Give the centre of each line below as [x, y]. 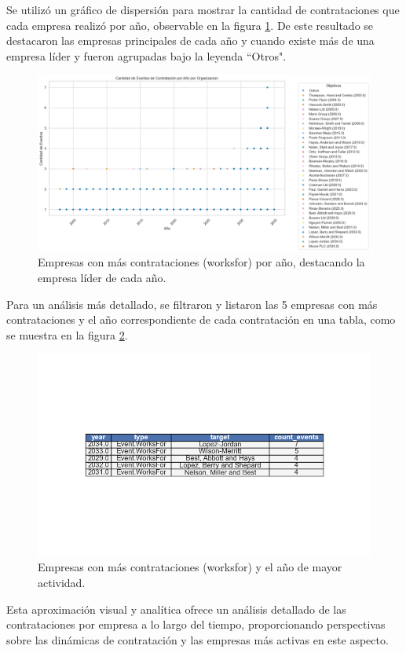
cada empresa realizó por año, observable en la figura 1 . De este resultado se [190, 25]
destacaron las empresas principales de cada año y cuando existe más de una [190, 40]
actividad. [62, 582]
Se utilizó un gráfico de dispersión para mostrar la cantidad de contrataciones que [203, 9]
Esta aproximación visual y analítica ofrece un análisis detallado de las [176, 609]
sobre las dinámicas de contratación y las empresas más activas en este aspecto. [198, 639]
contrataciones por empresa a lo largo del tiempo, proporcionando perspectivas [196, 624]
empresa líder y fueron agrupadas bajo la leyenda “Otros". [146, 55]
